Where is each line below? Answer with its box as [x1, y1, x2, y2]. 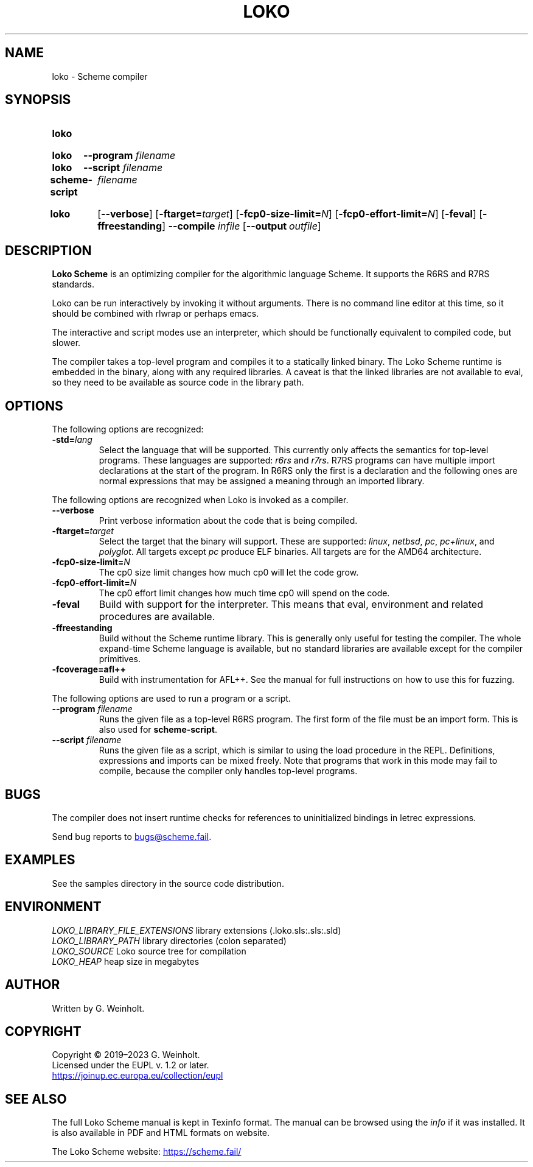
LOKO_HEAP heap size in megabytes [52, 956, 200, 967]
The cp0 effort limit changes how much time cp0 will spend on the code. [99, 588, 390, 599]
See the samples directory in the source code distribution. [52, 878, 284, 889]
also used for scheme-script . [99, 724, 217, 735]
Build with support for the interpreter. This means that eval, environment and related [99, 598, 483, 611]
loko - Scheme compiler [52, 71, 148, 82]
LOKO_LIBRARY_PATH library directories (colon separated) [52, 935, 287, 946]
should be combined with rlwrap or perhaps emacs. [52, 308, 259, 319]
